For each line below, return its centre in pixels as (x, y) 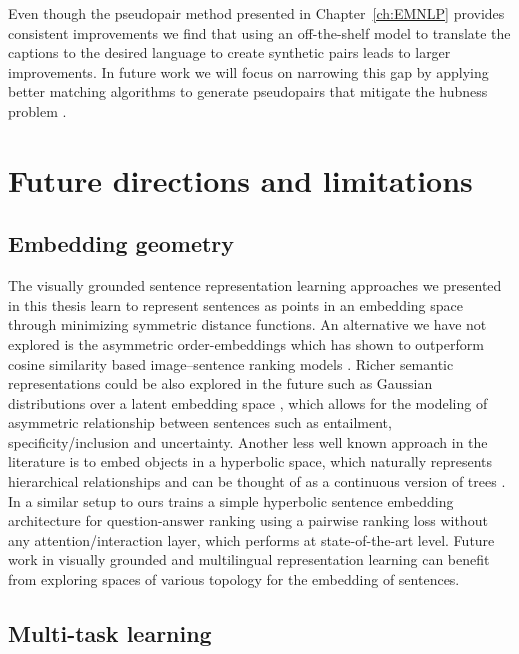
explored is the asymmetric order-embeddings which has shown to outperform (246, 343)
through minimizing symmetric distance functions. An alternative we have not (247, 324)
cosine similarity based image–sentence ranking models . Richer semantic (231, 363)
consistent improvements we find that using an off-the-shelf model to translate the (259, 32)
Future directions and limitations (240, 179)
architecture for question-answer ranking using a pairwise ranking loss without (248, 520)
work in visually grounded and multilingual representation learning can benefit (249, 559)
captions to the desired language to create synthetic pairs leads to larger (229, 52)
